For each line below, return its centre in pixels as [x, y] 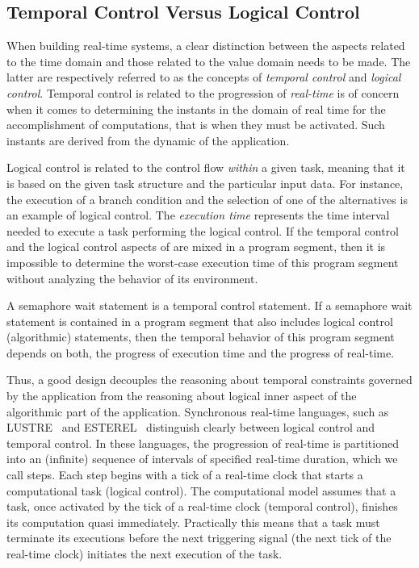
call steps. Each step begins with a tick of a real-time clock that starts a [185, 475]
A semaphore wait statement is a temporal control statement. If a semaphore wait [209, 305]
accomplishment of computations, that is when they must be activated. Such [196, 125]
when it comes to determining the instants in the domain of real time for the [196, 109]
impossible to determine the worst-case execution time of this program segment [203, 262]
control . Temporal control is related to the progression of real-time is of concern [203, 92]
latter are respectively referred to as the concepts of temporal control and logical [204, 77]
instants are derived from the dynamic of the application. [148, 140]
